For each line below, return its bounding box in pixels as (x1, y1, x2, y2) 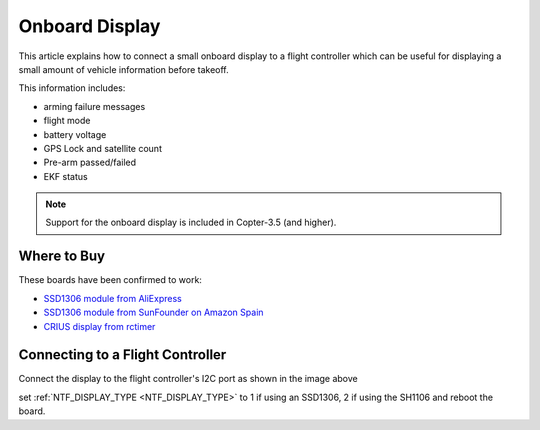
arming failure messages (43, 100, 146, 112)
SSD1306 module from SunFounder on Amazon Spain (43, 306, 264, 319)
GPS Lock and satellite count (43, 142, 162, 154)
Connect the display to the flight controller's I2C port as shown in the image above (18, 373, 359, 385)
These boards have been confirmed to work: (18, 274, 202, 286)
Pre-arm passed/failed (43, 156, 137, 169)
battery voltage (43, 128, 107, 140)
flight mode (43, 115, 91, 127)
